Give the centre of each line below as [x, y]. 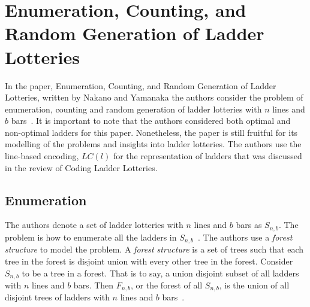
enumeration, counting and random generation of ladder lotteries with [133, 109]
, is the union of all [254, 285]
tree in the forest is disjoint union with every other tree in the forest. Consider [149, 261]
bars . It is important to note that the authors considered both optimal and [151, 121]
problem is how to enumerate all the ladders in [91, 237]
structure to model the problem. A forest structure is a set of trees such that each [154, 249]
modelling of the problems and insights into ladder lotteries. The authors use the [153, 144]
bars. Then [94, 285]
